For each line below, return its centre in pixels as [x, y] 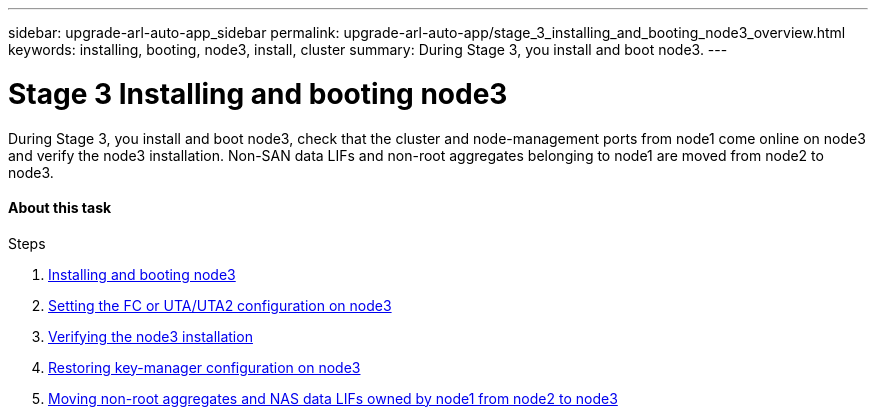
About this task [60, 208]
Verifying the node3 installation [150, 336]
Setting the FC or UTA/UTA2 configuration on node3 [220, 305]
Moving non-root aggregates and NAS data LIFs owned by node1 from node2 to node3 [333, 398]
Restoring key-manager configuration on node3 [204, 367]
